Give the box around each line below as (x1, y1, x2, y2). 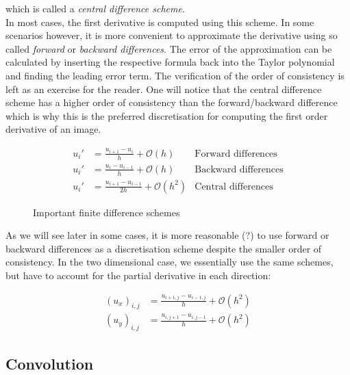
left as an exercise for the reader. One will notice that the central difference (5, 81, 322, 96)
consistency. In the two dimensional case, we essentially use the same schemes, (5, 255, 334, 269)
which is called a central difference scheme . (5, 1, 185, 15)
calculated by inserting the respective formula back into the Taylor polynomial (5, 55, 335, 69)
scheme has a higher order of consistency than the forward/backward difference (5, 95, 338, 109)
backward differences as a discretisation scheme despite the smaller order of (5, 241, 322, 255)
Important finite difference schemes (33, 205, 180, 219)
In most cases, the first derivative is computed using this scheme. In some (5, 14, 314, 29)
